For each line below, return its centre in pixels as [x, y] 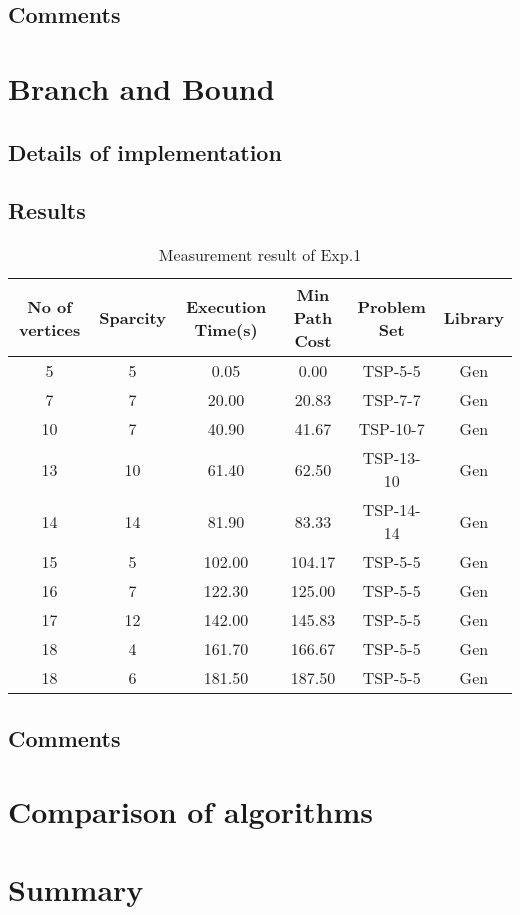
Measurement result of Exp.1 [260, 255]
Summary [76, 889]
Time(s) [226, 329]
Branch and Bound [141, 87]
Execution [226, 306]
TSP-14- [391, 510]
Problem [391, 306]
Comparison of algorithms [190, 811]
